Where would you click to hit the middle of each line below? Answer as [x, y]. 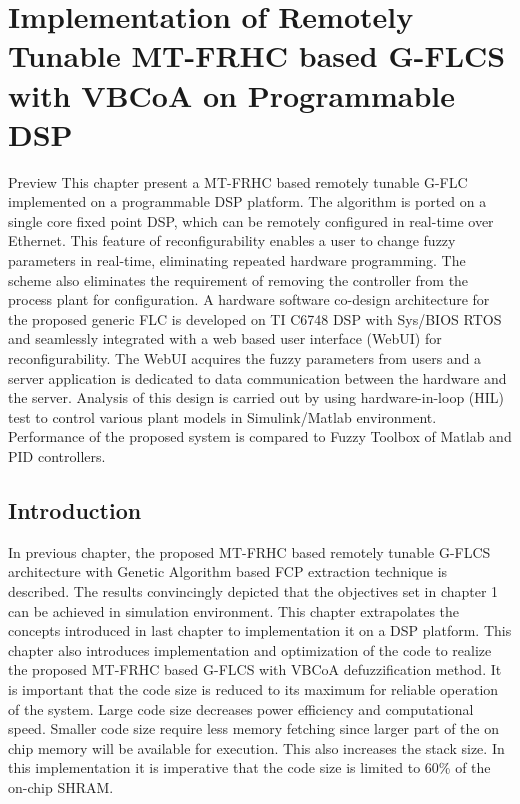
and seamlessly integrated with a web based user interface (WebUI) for [225, 338]
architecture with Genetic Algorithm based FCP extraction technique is [228, 571]
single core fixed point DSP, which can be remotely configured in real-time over [251, 220]
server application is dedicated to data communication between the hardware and [257, 377]
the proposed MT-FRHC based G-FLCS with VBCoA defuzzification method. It [255, 669]
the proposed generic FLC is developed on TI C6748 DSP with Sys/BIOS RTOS [255, 318]
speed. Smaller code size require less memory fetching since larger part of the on [253, 728]
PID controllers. [57, 456]
